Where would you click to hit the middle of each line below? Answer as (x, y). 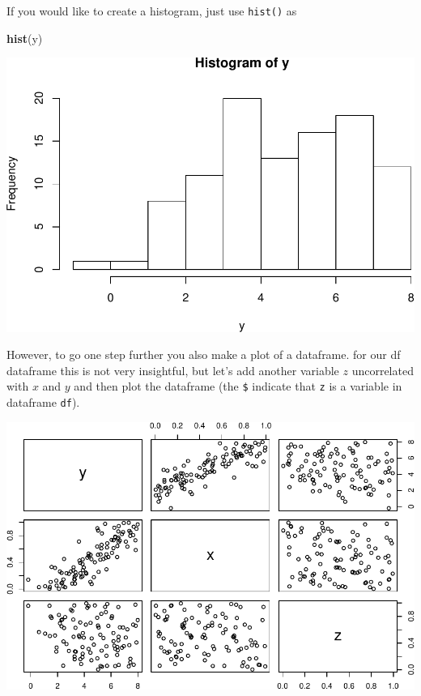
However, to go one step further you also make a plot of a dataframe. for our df (204, 354)
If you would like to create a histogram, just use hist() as (152, 11)
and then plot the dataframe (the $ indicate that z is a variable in (238, 386)
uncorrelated (383, 370)
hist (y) (25, 38)
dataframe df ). (43, 401)
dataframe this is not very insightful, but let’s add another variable (173, 370)
